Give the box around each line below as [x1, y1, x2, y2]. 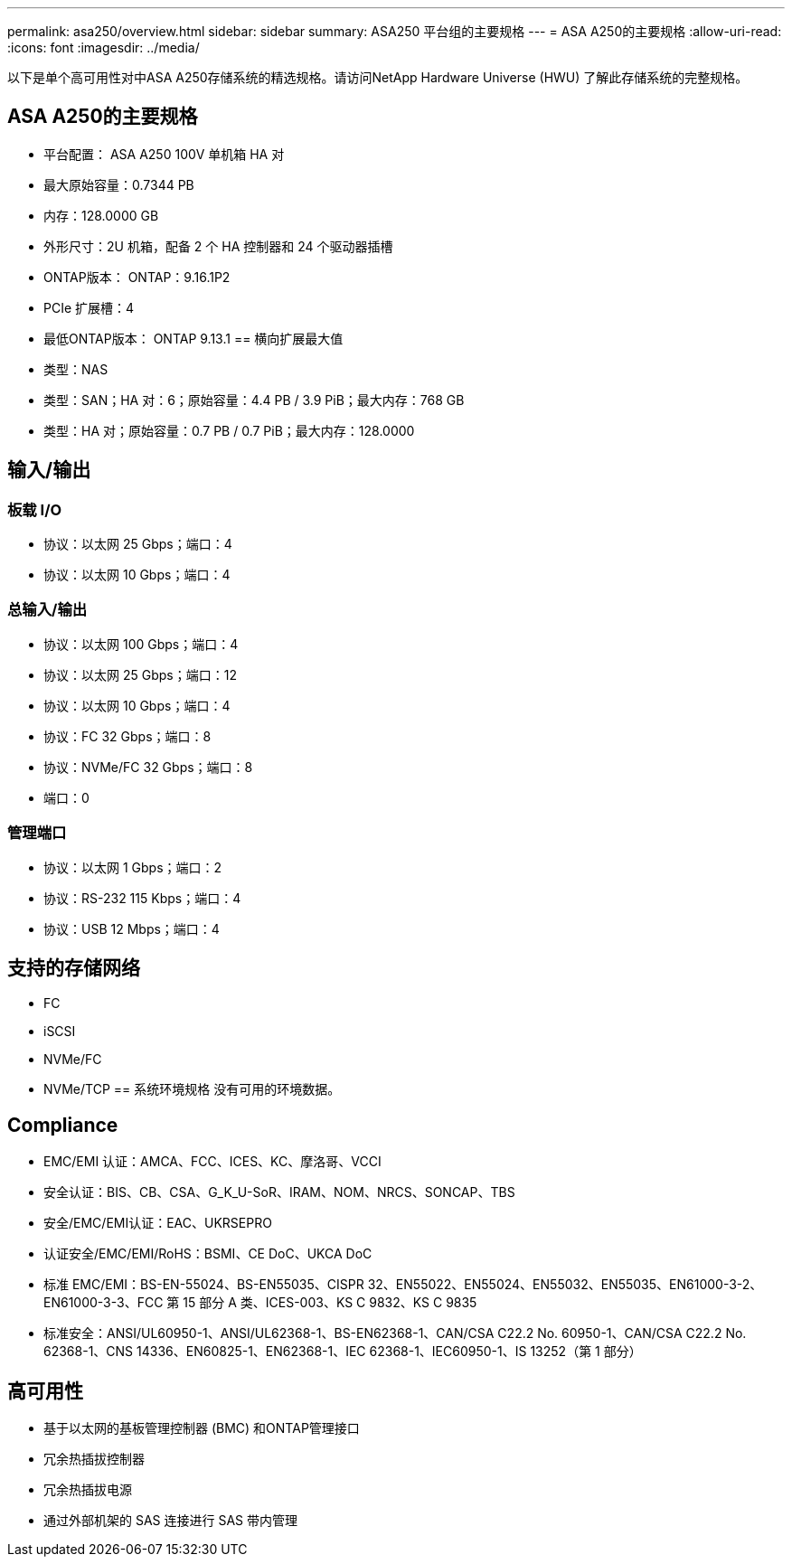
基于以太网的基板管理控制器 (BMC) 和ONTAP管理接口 [43, 1420, 360, 1437]
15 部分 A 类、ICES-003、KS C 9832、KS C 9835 [183, 1295, 477, 1311]
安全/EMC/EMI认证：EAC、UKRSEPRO [43, 1215, 272, 1231]
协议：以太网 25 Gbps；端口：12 [43, 666, 237, 683]
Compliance [7, 1113, 118, 1136]
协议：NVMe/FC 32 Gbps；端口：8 [43, 758, 253, 775]
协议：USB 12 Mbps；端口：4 [43, 920, 220, 937]
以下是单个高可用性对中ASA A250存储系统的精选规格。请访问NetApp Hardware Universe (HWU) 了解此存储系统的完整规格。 [7, 70, 749, 85]
